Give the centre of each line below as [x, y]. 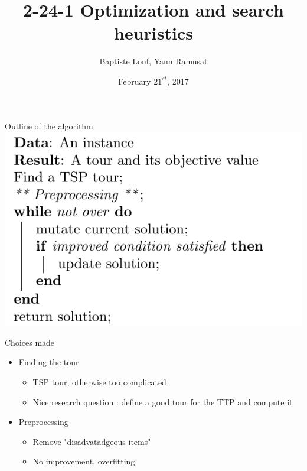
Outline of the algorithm [49, 126]
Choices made [30, 342]
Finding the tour [49, 362]
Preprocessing [43, 422]
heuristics [153, 33]
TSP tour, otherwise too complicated [99, 382]
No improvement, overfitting [84, 461]
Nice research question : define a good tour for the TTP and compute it [163, 402]
